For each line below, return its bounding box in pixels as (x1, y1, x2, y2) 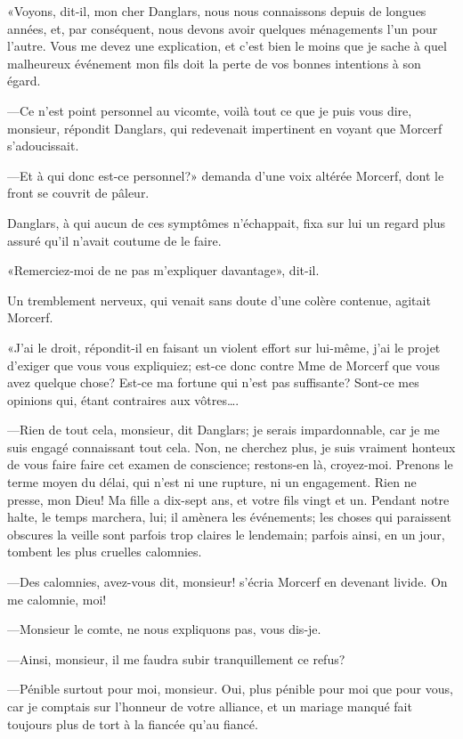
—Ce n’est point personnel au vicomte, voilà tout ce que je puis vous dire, (7, 101, 412, 119)
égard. (7, 71, 41, 90)
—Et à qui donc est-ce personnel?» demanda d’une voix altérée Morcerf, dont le (7, 166, 444, 184)
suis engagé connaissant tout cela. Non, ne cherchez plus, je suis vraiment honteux (7, 437, 456, 456)
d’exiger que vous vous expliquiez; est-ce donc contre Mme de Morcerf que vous (7, 355, 441, 374)
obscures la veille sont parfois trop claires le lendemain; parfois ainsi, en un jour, (7, 524, 445, 543)
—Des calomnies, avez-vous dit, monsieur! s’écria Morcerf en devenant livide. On (7, 573, 448, 591)
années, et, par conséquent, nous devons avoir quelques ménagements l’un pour (7, 19, 438, 37)
